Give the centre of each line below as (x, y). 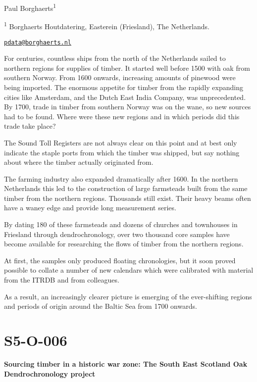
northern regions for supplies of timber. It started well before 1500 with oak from (127, 68)
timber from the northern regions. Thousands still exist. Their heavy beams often (128, 198)
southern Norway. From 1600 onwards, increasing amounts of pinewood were (120, 77)
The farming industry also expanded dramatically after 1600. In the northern (121, 178)
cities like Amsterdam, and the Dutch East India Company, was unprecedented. (125, 97)
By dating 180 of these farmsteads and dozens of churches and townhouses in (121, 224)
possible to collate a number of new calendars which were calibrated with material (129, 270)
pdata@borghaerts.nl (38, 42)
